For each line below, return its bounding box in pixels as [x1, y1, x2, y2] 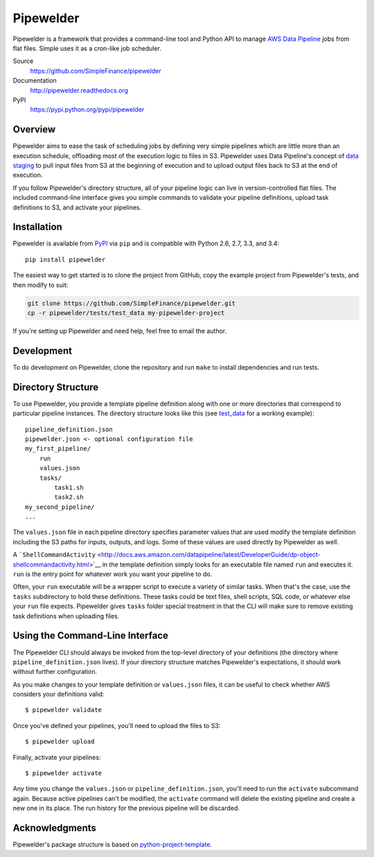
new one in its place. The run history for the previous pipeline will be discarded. [12, 804, 240, 813]
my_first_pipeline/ [25, 444, 91, 453]
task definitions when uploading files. [12, 612, 120, 620]
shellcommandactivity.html [12, 560, 89, 569]
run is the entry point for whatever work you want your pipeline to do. [12, 570, 213, 578]
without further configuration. [12, 668, 97, 676]
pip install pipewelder [25, 255, 106, 263]
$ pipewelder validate [25, 706, 103, 714]
